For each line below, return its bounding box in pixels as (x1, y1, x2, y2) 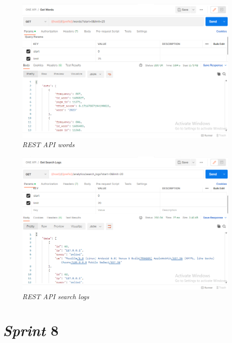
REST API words (22, 139, 75, 150)
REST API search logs (22, 291, 89, 302)
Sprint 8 (3, 320, 59, 340)
